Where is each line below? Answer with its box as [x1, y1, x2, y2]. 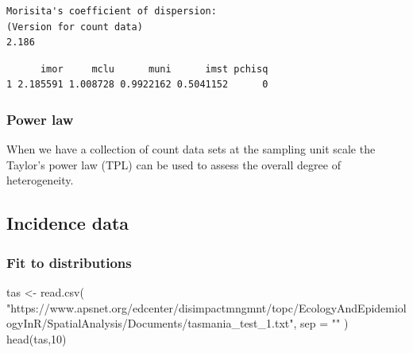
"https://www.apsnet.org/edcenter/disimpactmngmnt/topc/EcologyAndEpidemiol [6, 299, 407, 316]
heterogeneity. [6, 172, 74, 188]
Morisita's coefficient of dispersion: [6, 6, 217, 17]
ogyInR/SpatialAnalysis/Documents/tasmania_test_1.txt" [6, 315, 294, 332]
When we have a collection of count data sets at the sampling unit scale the [6, 141, 376, 157]
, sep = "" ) [293, 315, 349, 332]
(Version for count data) [6, 21, 143, 33]
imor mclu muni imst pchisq [40, 63, 268, 75]
